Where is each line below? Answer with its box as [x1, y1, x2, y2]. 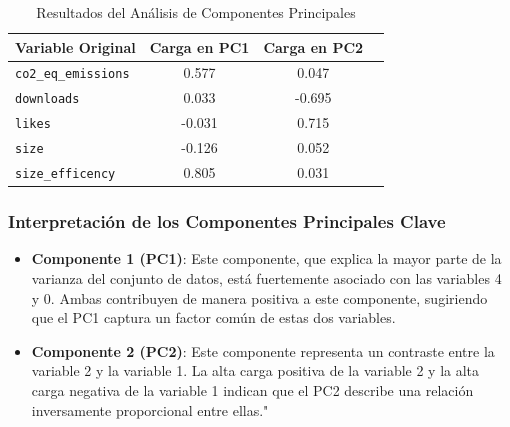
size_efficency [15, 167, 116, 182]
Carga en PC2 [263, 36, 364, 57]
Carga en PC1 [149, 36, 250, 57]
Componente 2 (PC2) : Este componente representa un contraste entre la [31, 340, 495, 361]
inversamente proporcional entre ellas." [31, 399, 269, 420]
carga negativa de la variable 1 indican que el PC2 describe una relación [31, 380, 474, 400]
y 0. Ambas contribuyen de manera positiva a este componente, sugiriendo [31, 287, 488, 308]
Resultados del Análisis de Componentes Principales [36, 2, 356, 22]
